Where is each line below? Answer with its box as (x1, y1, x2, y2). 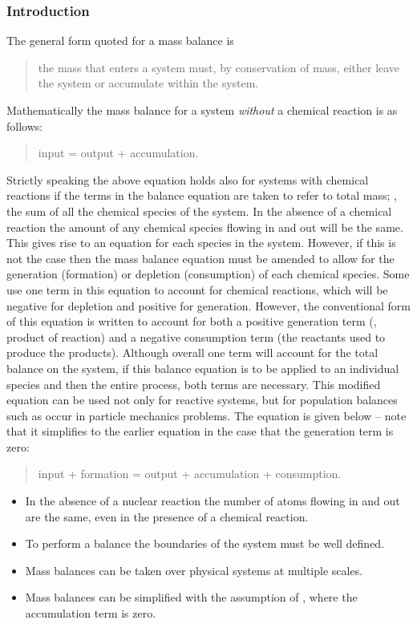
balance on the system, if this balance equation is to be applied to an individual (6, 359, 399, 376)
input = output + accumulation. (38, 144, 199, 161)
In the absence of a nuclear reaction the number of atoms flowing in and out (25, 492, 400, 509)
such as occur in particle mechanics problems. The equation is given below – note (6, 407, 407, 423)
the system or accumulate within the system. (38, 75, 259, 91)
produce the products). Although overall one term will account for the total (6, 344, 379, 361)
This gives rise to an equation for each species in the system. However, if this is (6, 234, 396, 251)
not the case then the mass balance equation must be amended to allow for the (6, 249, 395, 266)
